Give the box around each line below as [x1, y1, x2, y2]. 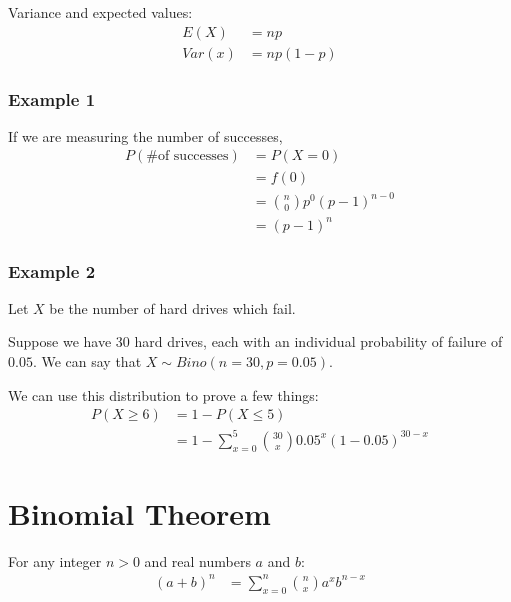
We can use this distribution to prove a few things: [8, 384, 319, 405]
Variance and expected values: [8, 2, 193, 22]
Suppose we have [8, 331, 112, 352]
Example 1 [8, 86, 96, 111]
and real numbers [144, 550, 251, 571]
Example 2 [8, 258, 96, 283]
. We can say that [32, 351, 142, 371]
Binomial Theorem [8, 492, 271, 533]
